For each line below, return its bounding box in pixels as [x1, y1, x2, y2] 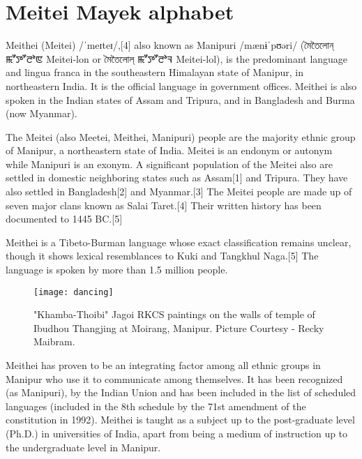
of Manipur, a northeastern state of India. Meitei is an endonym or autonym [6, 143, 333, 158]
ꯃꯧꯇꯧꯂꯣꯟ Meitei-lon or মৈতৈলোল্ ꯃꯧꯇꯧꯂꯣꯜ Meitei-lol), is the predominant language [6, 51, 348, 66]
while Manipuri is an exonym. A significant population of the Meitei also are [6, 156, 333, 171]
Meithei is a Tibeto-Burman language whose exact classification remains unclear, [6, 234, 352, 249]
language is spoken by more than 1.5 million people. [6, 262, 228, 277]
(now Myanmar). [6, 106, 77, 121]
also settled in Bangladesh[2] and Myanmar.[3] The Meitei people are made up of [6, 184, 352, 199]
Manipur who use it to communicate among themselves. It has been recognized [6, 371, 343, 386]
